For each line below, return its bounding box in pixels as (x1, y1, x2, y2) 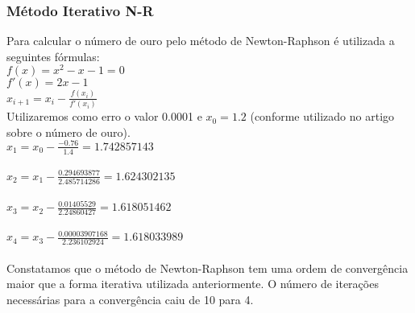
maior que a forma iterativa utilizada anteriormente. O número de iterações (6, 275, 379, 292)
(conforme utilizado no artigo (250, 108, 395, 125)
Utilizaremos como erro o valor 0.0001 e (6, 108, 202, 125)
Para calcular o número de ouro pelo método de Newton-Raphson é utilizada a (6, 32, 395, 49)
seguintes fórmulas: (6, 47, 100, 64)
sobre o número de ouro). (6, 123, 131, 140)
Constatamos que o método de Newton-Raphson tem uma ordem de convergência (6, 259, 409, 276)
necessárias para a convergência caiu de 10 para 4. (6, 290, 254, 307)
